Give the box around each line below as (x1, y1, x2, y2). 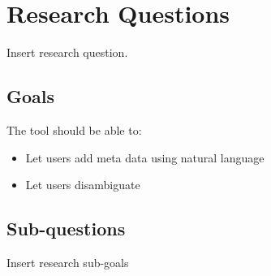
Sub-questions (6, 216, 126, 241)
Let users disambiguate (25, 176, 140, 193)
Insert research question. (6, 44, 128, 61)
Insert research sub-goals (6, 253, 129, 270)
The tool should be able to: (6, 121, 142, 138)
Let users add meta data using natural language (25, 149, 265, 166)
